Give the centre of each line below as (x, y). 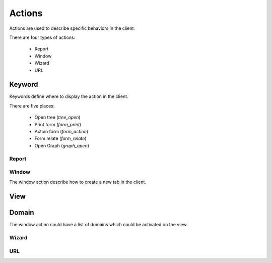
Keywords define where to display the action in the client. (69, 96)
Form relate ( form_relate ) (60, 138)
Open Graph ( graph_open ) (62, 145)
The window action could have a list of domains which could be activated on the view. (98, 225)
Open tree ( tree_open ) (57, 117)
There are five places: (32, 106)
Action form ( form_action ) (61, 131)
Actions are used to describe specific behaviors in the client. (72, 28)
